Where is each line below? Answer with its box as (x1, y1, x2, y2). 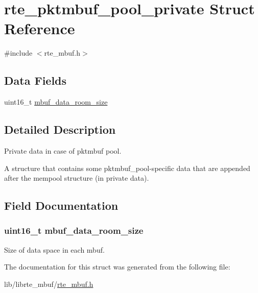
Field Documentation (4, 198, 119, 213)
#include (4, 47, 33, 58)
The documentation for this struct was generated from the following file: (4, 261, 230, 272)
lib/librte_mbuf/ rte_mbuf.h (4, 278, 93, 289)
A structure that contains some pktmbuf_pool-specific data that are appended (4, 162, 250, 173)
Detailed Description (4, 121, 116, 137)
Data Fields (4, 72, 67, 88)
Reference (4, 18, 75, 39)
